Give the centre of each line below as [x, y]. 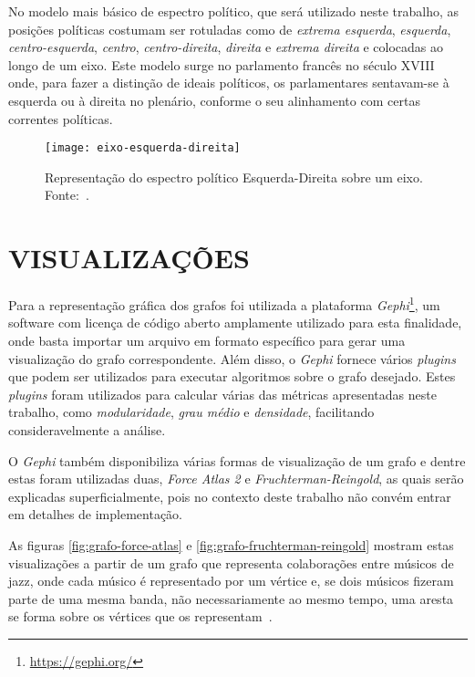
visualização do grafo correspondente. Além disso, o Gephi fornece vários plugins [232, 358]
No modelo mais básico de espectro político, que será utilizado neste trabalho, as [234, 11]
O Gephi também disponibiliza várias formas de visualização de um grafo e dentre [237, 460]
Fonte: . [67, 195]
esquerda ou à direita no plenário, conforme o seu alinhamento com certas [214, 100]
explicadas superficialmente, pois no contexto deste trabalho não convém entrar [230, 496]
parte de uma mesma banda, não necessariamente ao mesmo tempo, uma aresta [231, 598]
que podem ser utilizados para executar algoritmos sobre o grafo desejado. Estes [232, 376]
